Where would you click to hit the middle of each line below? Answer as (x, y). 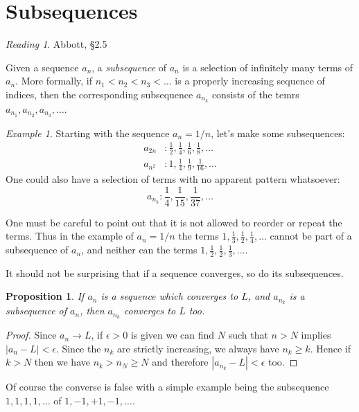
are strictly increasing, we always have (198, 348)
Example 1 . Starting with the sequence (88, 133)
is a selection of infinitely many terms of (268, 67)
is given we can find (173, 335)
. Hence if (330, 348)
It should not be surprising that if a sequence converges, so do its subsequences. (175, 272)
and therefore (180, 362)
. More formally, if (54, 81)
